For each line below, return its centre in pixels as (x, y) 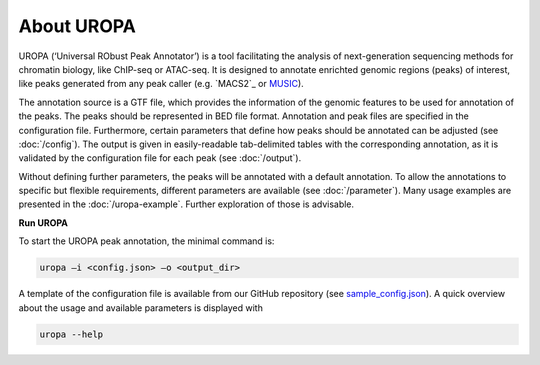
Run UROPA (43, 222)
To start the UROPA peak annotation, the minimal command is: (146, 241)
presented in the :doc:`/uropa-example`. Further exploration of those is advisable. (186, 204)
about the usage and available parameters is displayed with (141, 307)
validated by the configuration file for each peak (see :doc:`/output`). (160, 158)
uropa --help (71, 334)
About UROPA (77, 26)
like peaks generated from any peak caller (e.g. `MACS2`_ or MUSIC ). (161, 84)
